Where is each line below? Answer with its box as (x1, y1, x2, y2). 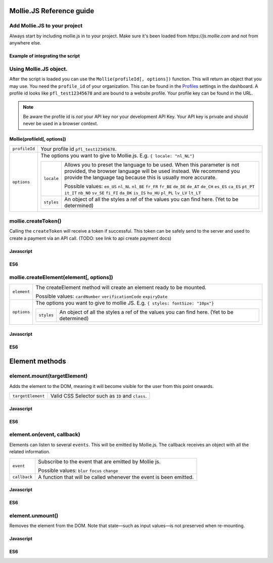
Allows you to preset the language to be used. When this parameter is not (64, 161, 240, 168)
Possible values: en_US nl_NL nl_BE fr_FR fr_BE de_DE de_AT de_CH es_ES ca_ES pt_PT (64, 183, 255, 190)
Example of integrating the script (9, 53, 80, 59)
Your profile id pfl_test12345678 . (40, 145, 117, 152)
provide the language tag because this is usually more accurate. (64, 174, 217, 181)
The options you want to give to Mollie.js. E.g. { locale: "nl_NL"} (40, 152, 195, 159)
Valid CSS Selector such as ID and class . (50, 393, 147, 400)
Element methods (9, 357, 66, 366)
